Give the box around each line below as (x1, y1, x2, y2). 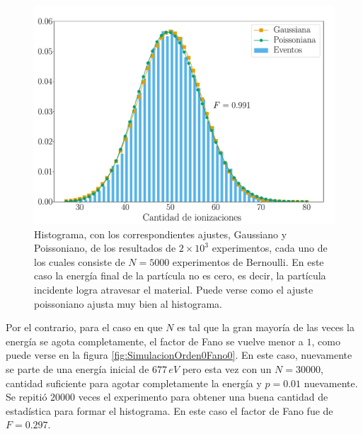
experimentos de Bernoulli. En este (172, 254, 324, 269)
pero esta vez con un (182, 362, 272, 376)
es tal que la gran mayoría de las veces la (177, 320, 355, 335)
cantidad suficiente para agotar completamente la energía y (6, 375, 262, 390)
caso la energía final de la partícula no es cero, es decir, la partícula (34, 268, 326, 283)
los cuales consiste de (34, 254, 125, 269)
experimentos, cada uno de (212, 240, 328, 255)
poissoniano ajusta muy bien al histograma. (34, 296, 222, 311)
